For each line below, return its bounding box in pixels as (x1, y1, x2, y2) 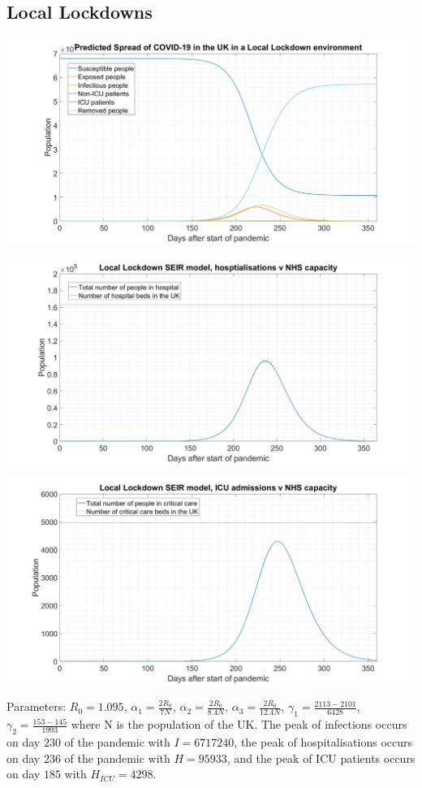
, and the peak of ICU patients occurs (226, 749, 416, 766)
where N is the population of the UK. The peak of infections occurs (71, 716, 407, 733)
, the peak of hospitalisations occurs (234, 734, 413, 751)
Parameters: (6, 698, 67, 715)
